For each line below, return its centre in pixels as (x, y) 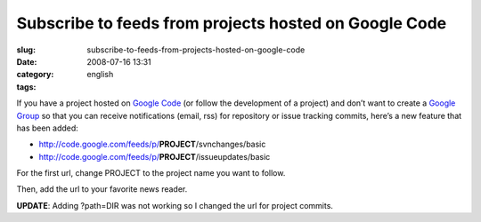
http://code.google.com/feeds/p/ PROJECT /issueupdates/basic (155, 156)
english (100, 75)
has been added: (48, 128)
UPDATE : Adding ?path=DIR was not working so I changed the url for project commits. (175, 205)
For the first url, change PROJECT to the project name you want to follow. (151, 173)
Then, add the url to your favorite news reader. (102, 189)
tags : (26, 87)
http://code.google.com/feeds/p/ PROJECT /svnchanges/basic (152, 144)
